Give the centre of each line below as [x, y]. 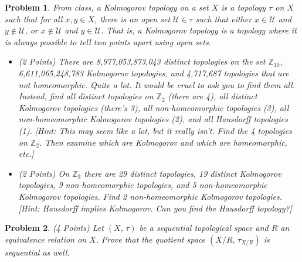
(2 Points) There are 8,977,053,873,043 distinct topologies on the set [142, 61]
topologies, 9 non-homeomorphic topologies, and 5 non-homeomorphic [143, 185]
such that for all [34, 19]
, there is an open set [133, 19]
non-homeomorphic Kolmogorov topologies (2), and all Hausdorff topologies [153, 119]
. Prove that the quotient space [151, 239]
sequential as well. [37, 252]
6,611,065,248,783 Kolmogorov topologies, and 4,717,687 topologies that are [154, 73]
